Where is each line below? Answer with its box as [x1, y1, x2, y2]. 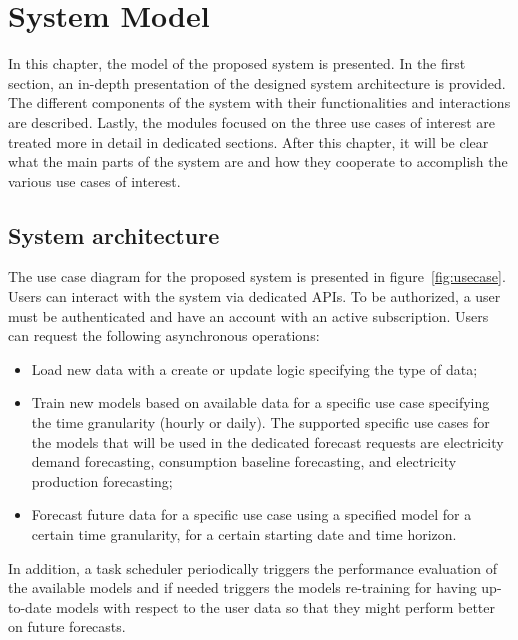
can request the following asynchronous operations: [8, 325, 320, 346]
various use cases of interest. [8, 170, 181, 191]
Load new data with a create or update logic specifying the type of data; [31, 358, 478, 379]
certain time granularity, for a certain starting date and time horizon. [31, 524, 457, 545]
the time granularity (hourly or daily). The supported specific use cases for [31, 412, 490, 433]
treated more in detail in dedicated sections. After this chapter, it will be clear [8, 131, 489, 152]
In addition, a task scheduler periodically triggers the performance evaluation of [8, 557, 497, 578]
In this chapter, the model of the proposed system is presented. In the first [8, 53, 466, 74]
